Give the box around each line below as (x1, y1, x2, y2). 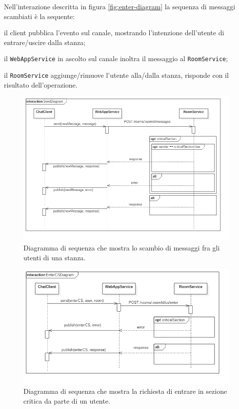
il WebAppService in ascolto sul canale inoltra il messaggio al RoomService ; (4, 53, 228, 64)
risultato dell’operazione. (4, 79, 78, 90)
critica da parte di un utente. (23, 395, 110, 406)
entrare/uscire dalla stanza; (4, 37, 86, 47)
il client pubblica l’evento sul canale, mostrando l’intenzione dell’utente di (4, 27, 224, 38)
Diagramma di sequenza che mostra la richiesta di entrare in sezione (23, 386, 227, 396)
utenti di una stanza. (23, 252, 86, 262)
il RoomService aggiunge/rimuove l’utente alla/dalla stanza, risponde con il (4, 70, 229, 80)
